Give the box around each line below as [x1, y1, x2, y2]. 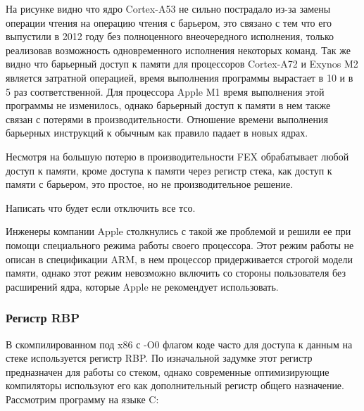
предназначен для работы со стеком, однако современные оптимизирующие [6, 364, 330, 379]
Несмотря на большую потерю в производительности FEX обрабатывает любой [6, 148, 349, 163]
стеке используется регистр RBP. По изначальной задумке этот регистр [6, 350, 313, 365]
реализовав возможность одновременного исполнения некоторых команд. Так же [6, 42, 351, 57]
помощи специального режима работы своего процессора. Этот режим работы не [6, 237, 354, 252]
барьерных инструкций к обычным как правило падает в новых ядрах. [6, 125, 308, 140]
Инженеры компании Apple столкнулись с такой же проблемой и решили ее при [6, 224, 351, 239]
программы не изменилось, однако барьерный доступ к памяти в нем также [6, 98, 331, 113]
